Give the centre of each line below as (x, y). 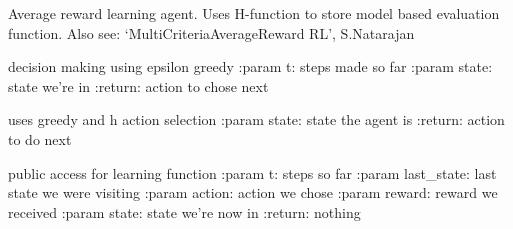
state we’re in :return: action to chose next (138, 85)
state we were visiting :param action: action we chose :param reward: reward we (253, 192)
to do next (40, 138)
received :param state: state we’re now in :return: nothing (184, 211)
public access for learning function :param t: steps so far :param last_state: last (252, 172)
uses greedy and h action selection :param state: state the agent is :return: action (256, 119)
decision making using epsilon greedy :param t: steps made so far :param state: (250, 66)
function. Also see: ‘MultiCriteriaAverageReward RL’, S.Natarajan (211, 32)
